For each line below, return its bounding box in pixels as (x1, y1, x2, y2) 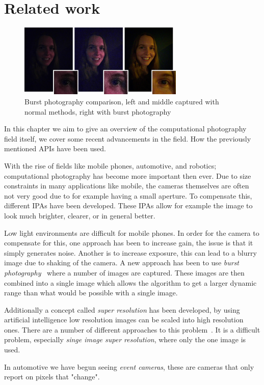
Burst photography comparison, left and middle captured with (24, 96, 219, 107)
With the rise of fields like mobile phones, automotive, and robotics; (4, 160, 217, 171)
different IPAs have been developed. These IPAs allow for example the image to (4, 200, 253, 211)
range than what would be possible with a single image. (4, 287, 178, 298)
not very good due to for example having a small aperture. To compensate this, (4, 190, 252, 201)
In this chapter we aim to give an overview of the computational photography (4, 123, 247, 134)
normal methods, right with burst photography (24, 106, 171, 117)
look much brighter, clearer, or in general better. (4, 210, 155, 221)
